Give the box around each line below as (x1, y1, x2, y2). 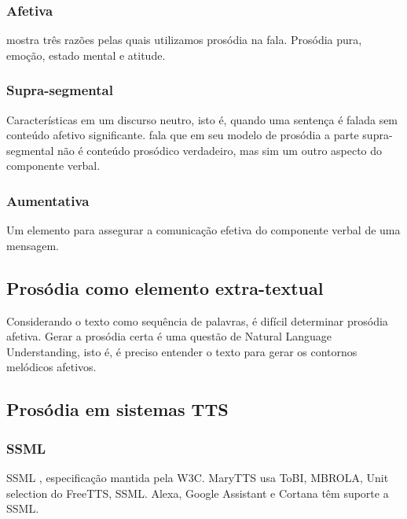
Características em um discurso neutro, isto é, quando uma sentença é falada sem (6, 111, 398, 127)
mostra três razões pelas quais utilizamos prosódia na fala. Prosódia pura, (6, 31, 362, 48)
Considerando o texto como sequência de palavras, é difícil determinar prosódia (6, 312, 388, 329)
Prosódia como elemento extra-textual (6, 275, 324, 300)
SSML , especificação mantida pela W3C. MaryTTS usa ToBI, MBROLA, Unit (6, 469, 389, 485)
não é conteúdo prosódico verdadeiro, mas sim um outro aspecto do (57, 142, 383, 158)
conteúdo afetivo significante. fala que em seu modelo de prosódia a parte (6, 127, 359, 143)
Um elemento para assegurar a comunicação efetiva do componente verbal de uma (6, 222, 401, 238)
